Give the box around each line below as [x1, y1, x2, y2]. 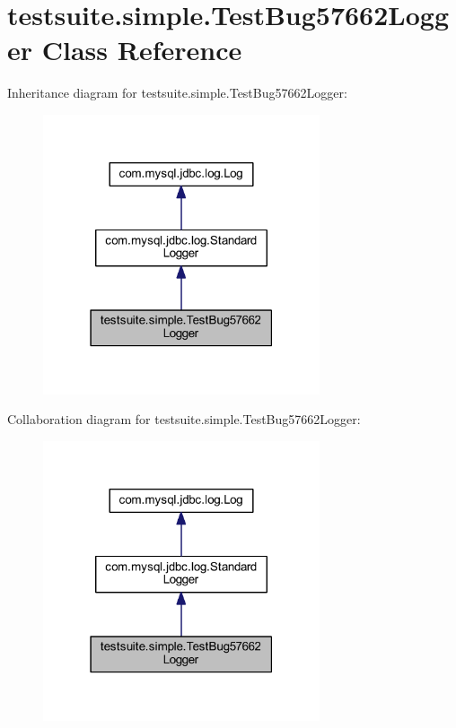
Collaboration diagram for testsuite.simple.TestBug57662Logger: [7, 410, 361, 429]
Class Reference [41, 31, 242, 68]
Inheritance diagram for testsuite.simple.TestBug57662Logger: [7, 83, 347, 102]
